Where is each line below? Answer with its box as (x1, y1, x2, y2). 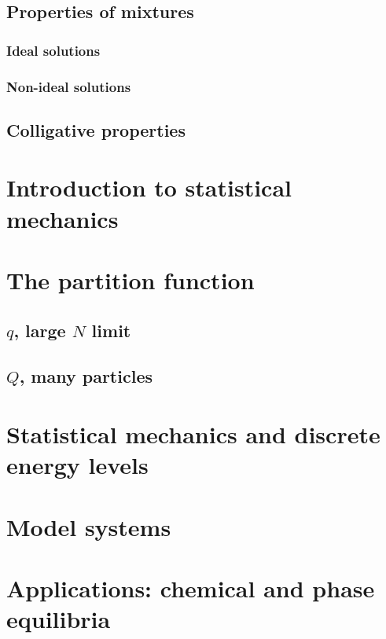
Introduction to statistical (6, 171, 292, 204)
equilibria (6, 603, 111, 635)
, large (13, 318, 66, 342)
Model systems (6, 510, 171, 542)
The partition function (6, 264, 255, 296)
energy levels (6, 449, 149, 481)
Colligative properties (6, 117, 186, 141)
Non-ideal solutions (6, 76, 131, 96)
